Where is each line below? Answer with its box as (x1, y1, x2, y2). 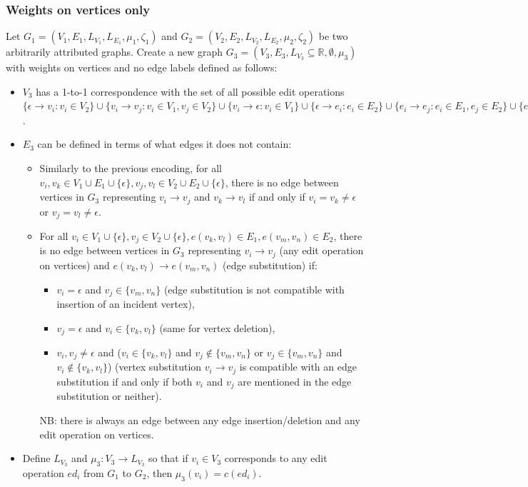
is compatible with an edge (239, 359, 357, 374)
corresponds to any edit (224, 451, 328, 466)
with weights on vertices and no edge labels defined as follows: (6, 60, 278, 75)
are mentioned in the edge (238, 373, 352, 388)
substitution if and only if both (56, 373, 193, 388)
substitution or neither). (56, 388, 162, 403)
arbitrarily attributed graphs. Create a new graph (6, 44, 223, 59)
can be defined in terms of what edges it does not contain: (37, 136, 292, 151)
